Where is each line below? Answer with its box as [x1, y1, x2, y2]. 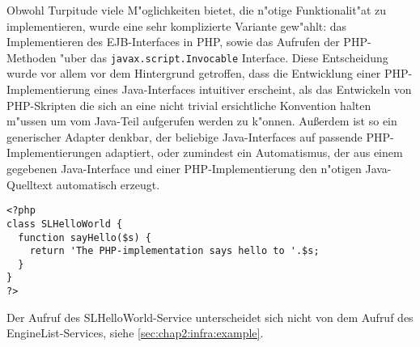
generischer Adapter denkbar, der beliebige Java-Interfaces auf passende [6, 128, 363, 145]
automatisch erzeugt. [56, 176, 160, 193]
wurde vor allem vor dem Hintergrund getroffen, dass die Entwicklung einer [6, 65, 381, 82]
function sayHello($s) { [18, 231, 151, 243]
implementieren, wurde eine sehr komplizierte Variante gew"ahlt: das [6, 17, 347, 34]
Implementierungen [6, 144, 102, 161]
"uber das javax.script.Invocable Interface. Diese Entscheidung [60, 49, 388, 66]
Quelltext [6, 176, 53, 193]
